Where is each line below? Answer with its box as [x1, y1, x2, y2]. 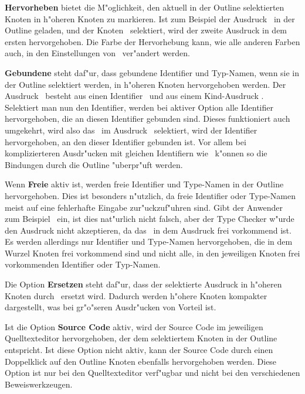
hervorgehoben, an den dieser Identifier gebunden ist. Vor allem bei [5, 135, 246, 148]
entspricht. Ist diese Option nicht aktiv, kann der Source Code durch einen [5, 344, 273, 356]
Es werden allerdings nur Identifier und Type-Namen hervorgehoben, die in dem [5, 235, 293, 248]
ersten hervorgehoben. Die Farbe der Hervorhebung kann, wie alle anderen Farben [5, 35, 300, 47]
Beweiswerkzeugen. [5, 378, 73, 390]
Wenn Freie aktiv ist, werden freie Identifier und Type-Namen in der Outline [5, 178, 284, 190]
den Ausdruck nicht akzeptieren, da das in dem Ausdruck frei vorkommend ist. [5, 224, 292, 236]
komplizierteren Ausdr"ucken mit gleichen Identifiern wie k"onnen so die [5, 147, 267, 159]
